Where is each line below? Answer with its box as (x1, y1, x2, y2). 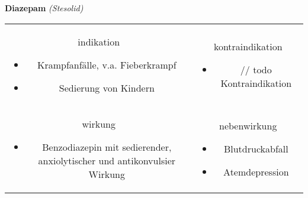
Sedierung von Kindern (59, 80, 155, 95)
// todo (240, 62, 272, 76)
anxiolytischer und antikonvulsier (38, 153, 176, 167)
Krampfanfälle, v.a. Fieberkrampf (37, 57, 177, 72)
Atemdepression (223, 165, 289, 179)
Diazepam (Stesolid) (5, 2, 84, 14)
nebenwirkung (219, 119, 277, 133)
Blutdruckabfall (223, 142, 288, 156)
